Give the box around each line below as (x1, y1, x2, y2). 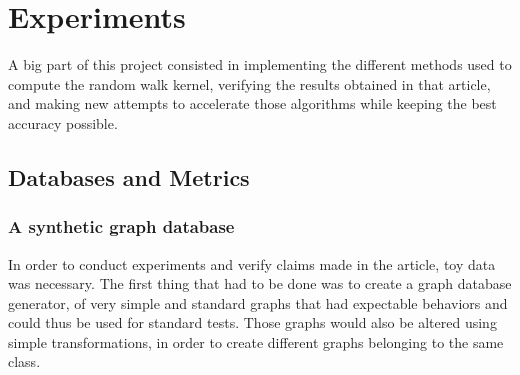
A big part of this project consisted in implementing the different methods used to (8, 54, 512, 75)
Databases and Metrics (8, 161, 250, 192)
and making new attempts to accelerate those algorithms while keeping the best (8, 93, 497, 114)
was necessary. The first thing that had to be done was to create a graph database (8, 273, 512, 294)
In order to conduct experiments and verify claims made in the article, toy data (8, 253, 496, 274)
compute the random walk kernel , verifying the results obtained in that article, (8, 73, 491, 94)
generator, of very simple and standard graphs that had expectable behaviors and (8, 292, 508, 313)
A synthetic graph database (8, 214, 235, 239)
